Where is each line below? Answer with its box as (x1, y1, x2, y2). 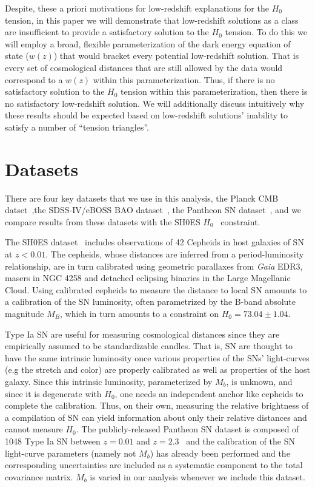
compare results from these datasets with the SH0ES (5, 215, 201, 228)
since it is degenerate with (5, 387, 102, 400)
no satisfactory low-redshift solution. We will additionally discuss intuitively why (5, 97, 305, 109)
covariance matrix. (5, 470, 73, 483)
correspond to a (5, 73, 63, 86)
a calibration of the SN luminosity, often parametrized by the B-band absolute (5, 295, 296, 308)
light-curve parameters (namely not (5, 446, 136, 459)
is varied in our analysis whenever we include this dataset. (90, 470, 305, 483)
